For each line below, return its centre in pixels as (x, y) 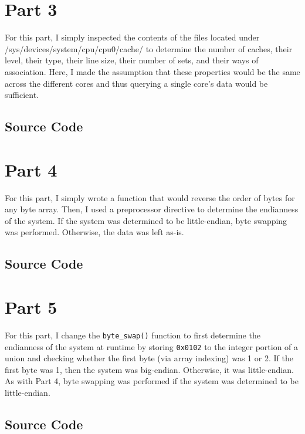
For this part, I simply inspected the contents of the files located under (132, 37)
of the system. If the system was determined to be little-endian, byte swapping (146, 220)
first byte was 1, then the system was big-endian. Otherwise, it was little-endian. (149, 369)
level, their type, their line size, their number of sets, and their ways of (132, 60)
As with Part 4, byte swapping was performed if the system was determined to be (152, 381)
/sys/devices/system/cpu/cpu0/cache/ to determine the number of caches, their (149, 48)
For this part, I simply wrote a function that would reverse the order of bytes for (150, 197)
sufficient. (22, 95)
